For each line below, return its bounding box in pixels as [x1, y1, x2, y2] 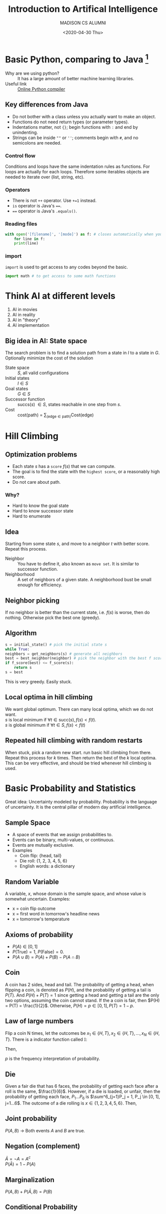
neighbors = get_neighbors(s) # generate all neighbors [5, 651, 123, 657]
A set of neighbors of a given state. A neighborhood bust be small [17, 577, 152, 583]
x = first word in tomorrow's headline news [12, 911, 100, 917]
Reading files [5, 220, 38, 227]
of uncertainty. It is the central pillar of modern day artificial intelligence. [5, 804, 152, 810]
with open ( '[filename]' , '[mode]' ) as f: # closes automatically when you [5, 232, 163, 237]
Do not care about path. [12, 479, 61, 485]
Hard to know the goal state [12, 503, 69, 508]
